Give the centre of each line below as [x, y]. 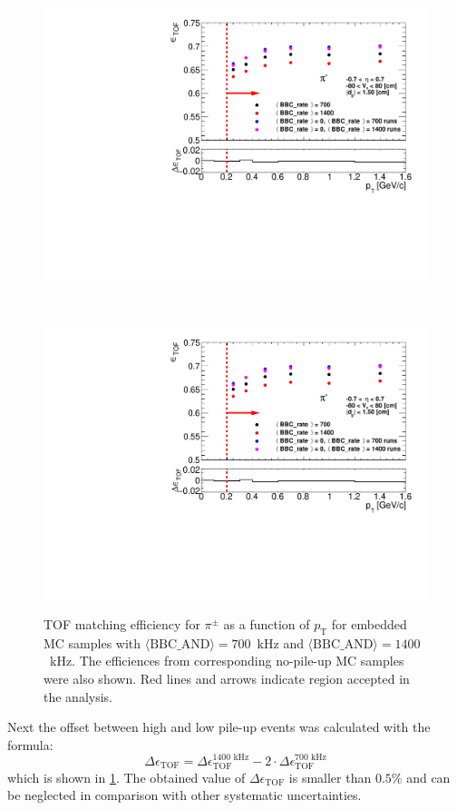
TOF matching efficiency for [122, 624]
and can [428, 777]
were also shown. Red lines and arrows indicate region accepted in [227, 679]
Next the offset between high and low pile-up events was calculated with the [219, 727]
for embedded [369, 624]
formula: [30, 744]
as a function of [267, 624]
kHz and [280, 642]
